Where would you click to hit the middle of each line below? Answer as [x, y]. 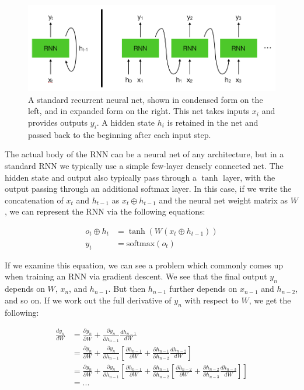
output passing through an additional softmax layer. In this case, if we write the [148, 189]
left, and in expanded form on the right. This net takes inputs [139, 111]
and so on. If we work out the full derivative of [88, 300]
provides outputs [58, 122]
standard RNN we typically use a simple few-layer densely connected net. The [144, 165]
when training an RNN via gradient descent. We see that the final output [136, 276]
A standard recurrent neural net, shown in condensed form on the [146, 99]
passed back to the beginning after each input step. [120, 134]
